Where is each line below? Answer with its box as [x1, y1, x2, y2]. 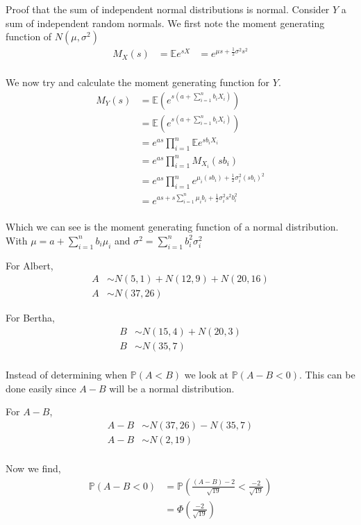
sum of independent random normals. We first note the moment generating [6, 15, 325, 30]
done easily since [6, 381, 76, 395]
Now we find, [6, 460, 61, 475]
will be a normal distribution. [109, 381, 235, 395]
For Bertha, [6, 310, 55, 325]
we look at [184, 367, 229, 382]
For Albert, [6, 258, 53, 272]
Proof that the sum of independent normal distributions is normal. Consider [6, 2, 330, 16]
